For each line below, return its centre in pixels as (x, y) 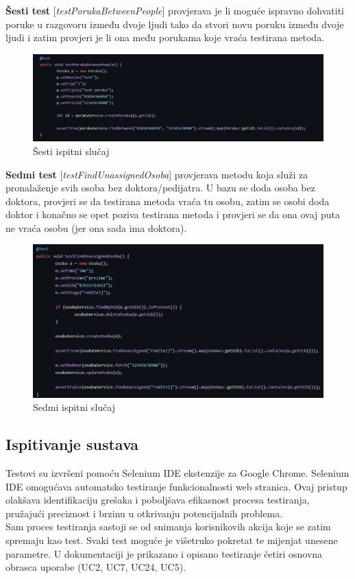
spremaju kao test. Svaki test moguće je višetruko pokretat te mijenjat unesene (172, 540)
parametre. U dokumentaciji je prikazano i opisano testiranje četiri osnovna (164, 553)
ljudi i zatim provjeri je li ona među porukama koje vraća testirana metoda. (165, 37)
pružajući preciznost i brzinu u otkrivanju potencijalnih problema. (144, 513)
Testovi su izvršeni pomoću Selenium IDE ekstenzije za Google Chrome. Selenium (177, 473)
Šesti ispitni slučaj (71, 151)
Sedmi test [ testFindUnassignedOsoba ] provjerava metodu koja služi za (157, 174)
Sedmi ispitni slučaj (74, 407)
